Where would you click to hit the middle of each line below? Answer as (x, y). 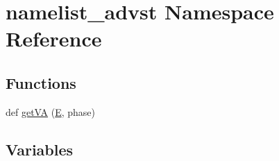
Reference (54, 39)
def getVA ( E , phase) (51, 111)
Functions (41, 82)
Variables (40, 149)
